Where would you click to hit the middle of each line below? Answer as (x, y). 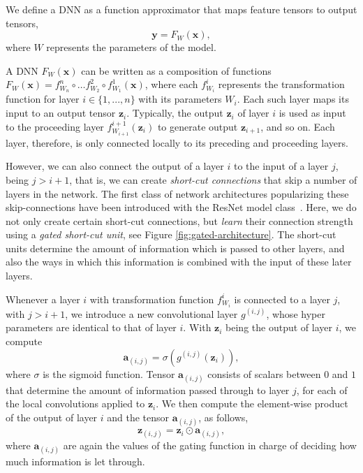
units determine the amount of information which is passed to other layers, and (175, 248)
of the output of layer (52, 417)
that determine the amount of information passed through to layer (148, 390)
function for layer (43, 99)
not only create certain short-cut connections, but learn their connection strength (179, 220)
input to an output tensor (61, 113)
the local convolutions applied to (75, 403)
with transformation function (152, 299)
